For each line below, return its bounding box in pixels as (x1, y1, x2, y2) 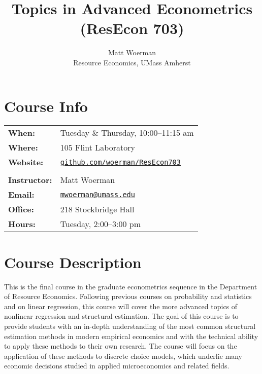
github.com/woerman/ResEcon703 (60, 158, 181, 166)
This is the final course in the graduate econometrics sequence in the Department (4, 281, 257, 291)
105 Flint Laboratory (60, 141, 135, 154)
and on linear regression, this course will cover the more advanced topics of (4, 301, 238, 311)
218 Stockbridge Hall (60, 203, 135, 215)
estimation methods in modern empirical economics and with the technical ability (4, 330, 258, 341)
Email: (8, 189, 35, 201)
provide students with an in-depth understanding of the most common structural (4, 320, 256, 331)
